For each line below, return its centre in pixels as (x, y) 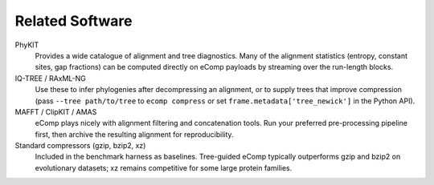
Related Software (74, 21)
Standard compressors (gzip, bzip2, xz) (80, 146)
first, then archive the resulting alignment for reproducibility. (134, 134)
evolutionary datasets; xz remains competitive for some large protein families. (164, 167)
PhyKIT (27, 45)
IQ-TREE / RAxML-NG (50, 78)
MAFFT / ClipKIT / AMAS (56, 111)
